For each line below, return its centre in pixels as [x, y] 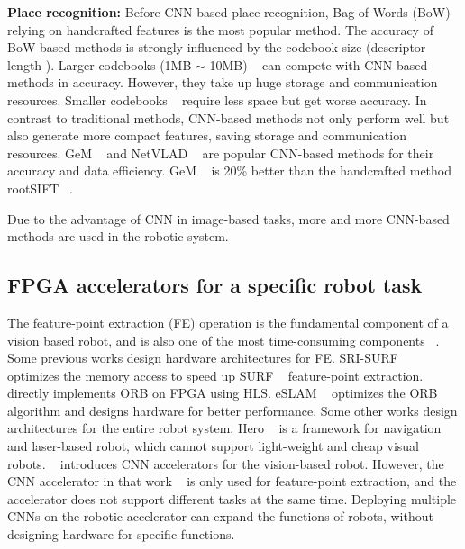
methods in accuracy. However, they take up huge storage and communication [223, 82]
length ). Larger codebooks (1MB [100, 64]
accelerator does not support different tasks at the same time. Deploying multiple [232, 498]
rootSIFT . [40, 188]
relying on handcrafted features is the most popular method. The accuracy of [220, 29]
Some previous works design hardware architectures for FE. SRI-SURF [203, 358]
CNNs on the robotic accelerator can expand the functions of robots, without [220, 516]
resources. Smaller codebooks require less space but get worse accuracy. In [217, 99]
